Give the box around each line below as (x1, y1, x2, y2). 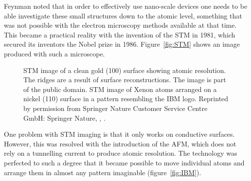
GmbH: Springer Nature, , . (23, 112, 106, 123)
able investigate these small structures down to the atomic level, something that (4, 10, 242, 20)
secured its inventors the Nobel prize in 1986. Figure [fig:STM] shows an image (4, 39, 240, 49)
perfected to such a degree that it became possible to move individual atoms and (4, 157, 245, 167)
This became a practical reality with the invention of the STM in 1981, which (4, 29, 235, 39)
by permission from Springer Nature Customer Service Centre (23, 103, 208, 113)
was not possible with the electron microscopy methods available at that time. (4, 20, 237, 30)
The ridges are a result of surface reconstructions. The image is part (23, 74, 226, 85)
